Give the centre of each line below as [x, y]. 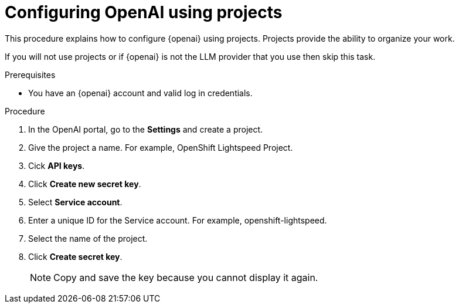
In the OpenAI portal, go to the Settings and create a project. [146, 129]
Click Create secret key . [75, 256]
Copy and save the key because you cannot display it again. [186, 277]
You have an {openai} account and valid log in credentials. [140, 93]
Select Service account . [75, 202]
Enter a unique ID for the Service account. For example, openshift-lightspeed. [178, 220]
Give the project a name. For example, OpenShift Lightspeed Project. [161, 147]
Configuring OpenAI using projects [144, 12]
